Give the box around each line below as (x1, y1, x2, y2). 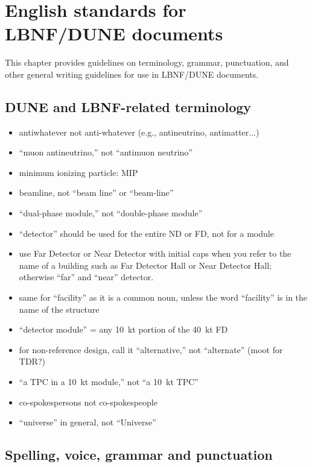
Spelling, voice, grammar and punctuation (5, 445, 273, 464)
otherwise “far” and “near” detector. (19, 271, 154, 283)
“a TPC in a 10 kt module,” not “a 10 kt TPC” (19, 375, 199, 388)
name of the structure (19, 302, 100, 315)
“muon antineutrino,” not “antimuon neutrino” (19, 146, 193, 158)
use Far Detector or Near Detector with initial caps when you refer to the (19, 247, 291, 260)
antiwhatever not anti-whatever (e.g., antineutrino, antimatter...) (19, 125, 259, 138)
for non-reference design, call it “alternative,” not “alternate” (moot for (19, 343, 283, 356)
